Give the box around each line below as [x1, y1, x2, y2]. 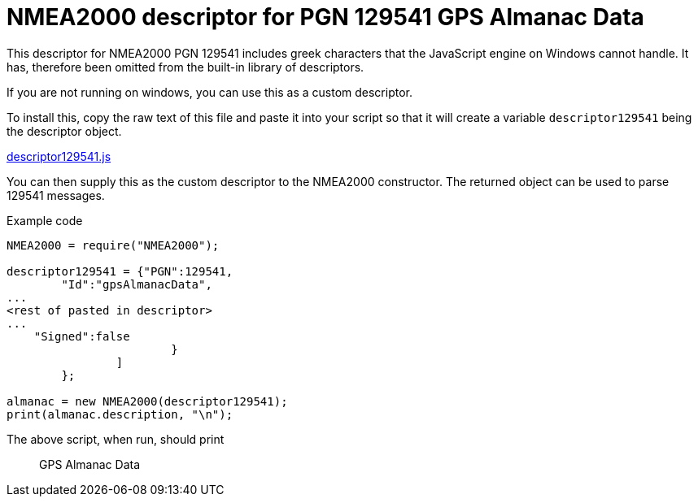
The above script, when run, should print [7, 431, 225, 446]
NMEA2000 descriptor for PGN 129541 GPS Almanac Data [7, 3, 644, 31]
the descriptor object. [7, 124, 122, 138]
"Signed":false [33, 329, 130, 343]
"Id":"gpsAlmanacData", [61, 277, 212, 291]
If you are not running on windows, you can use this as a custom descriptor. [7, 85, 413, 99]
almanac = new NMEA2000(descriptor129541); [7, 394, 288, 408]
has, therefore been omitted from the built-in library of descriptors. [7, 59, 364, 74]
